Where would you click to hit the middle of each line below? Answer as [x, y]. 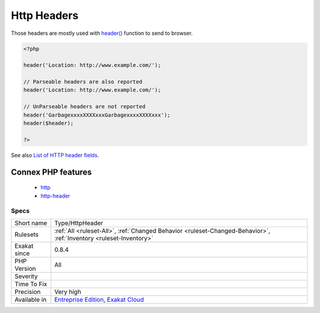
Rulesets [26, 234]
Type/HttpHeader [79, 223]
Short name [31, 223]
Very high [68, 292]
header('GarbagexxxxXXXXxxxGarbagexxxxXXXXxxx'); [97, 115]
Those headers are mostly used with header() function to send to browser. [102, 33]
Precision [28, 292]
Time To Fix [31, 284]
